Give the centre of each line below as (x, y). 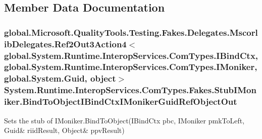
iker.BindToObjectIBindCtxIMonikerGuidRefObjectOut (121, 101)
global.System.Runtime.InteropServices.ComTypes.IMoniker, (131, 67)
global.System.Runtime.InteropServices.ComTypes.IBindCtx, (131, 55)
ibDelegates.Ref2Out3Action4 (65, 44)
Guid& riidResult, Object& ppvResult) (64, 130)
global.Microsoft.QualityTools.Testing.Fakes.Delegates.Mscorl (131, 32)
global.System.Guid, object (60, 78)
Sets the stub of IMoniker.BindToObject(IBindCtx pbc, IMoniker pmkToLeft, (124, 120)
